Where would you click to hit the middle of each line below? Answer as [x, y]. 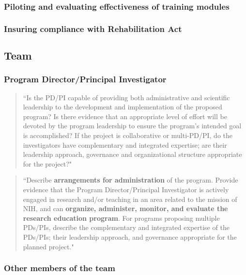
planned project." [48, 246]
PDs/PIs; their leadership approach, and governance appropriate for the [130, 237]
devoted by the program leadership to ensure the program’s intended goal [132, 126]
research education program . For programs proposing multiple [121, 218]
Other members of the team [60, 268]
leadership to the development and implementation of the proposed [123, 107]
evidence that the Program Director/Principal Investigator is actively [126, 190]
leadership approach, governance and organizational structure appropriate [132, 154]
